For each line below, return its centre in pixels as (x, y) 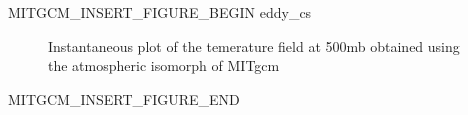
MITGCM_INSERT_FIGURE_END (124, 98)
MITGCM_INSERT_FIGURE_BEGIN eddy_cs (160, 12)
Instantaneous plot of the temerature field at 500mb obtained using (254, 45)
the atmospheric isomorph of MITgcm (164, 65)
